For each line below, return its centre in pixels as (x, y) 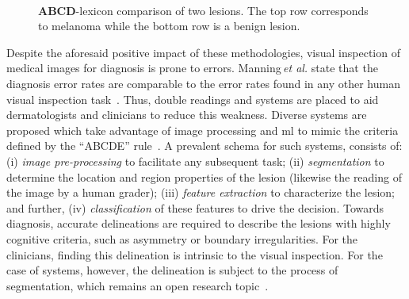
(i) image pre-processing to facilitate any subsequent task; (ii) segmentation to (195, 161)
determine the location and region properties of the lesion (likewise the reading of (204, 176)
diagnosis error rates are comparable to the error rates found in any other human (203, 83)
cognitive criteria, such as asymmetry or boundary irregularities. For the (182, 238)
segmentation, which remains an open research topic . (138, 285)
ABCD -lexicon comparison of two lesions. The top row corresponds (203, 10)
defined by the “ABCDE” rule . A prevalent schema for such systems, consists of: (204, 146)
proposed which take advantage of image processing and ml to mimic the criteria (203, 130)
